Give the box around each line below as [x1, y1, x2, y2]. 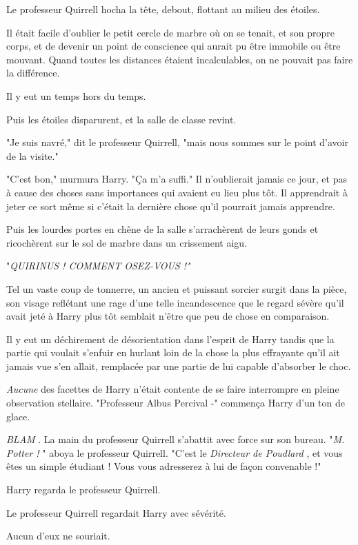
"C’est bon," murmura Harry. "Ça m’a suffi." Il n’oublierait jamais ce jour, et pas [6, 172, 347, 186]
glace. [6, 409, 30, 423]
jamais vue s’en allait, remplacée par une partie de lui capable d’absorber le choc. [6, 358, 351, 373]
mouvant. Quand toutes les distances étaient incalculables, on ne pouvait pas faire [6, 52, 353, 66]
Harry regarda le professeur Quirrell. [6, 482, 161, 497]
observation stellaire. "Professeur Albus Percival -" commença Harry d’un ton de [6, 395, 346, 410]
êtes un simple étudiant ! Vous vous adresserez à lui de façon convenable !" [6, 459, 321, 473]
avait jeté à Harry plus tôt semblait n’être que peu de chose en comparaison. [6, 309, 330, 323]
